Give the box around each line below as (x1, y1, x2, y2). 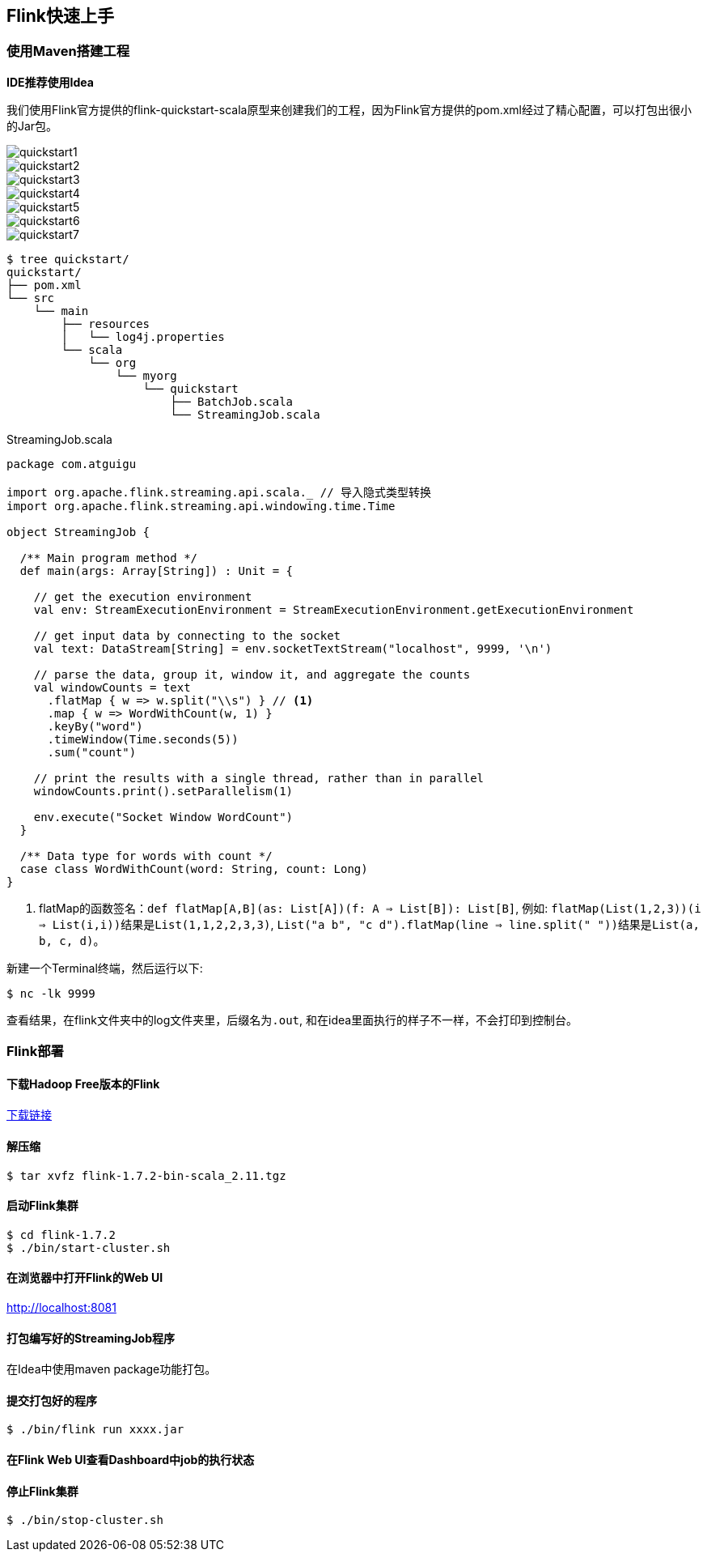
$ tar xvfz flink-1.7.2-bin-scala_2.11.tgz (6, 1168, 286, 1182)
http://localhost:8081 (6, 1300, 116, 1315)
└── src (6, 291, 55, 304)
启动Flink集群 (6, 1198, 78, 1213)
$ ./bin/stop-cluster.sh (6, 1513, 163, 1527)
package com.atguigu (6, 457, 137, 470)
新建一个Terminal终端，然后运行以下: (6, 960, 203, 975)
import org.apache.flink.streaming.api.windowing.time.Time (6, 499, 396, 513)
